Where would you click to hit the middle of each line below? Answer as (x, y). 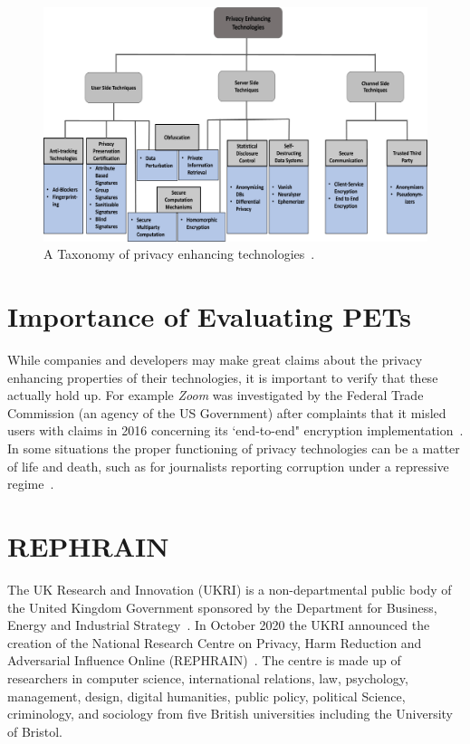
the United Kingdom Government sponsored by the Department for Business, (222, 607)
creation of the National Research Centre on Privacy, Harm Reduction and (215, 642)
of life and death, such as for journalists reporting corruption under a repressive (228, 466)
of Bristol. (35, 731)
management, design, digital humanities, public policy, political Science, (206, 696)
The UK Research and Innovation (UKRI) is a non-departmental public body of (230, 589)
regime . (31, 484)
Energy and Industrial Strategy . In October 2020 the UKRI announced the (219, 625)
